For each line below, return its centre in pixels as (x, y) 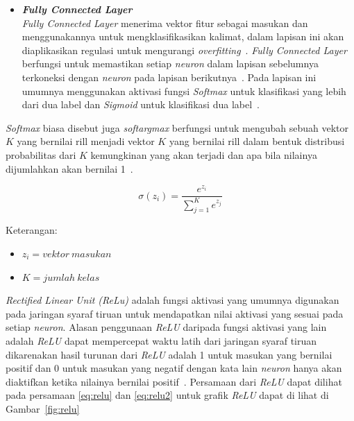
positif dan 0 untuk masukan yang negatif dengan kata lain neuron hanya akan (174, 368)
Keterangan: (32, 230)
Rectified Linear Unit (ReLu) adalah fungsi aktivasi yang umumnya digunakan (172, 300)
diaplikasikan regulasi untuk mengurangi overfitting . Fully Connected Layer (184, 50)
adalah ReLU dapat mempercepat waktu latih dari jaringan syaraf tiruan (161, 340)
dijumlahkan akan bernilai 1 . (69, 168)
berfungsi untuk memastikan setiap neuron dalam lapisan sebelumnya (170, 63)
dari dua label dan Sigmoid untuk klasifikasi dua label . (141, 104)
